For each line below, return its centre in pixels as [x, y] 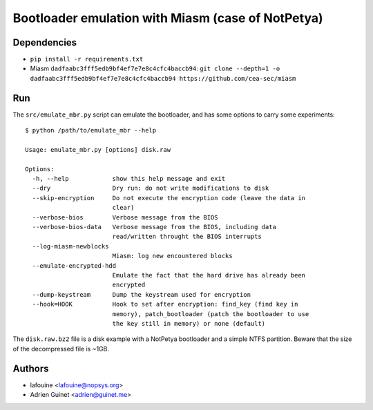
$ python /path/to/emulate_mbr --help [91, 130]
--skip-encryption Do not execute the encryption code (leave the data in [169, 198]
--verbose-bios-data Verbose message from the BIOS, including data [154, 227]
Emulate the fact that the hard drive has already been [209, 275]
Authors [31, 368]
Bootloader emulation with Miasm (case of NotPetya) [168, 18]
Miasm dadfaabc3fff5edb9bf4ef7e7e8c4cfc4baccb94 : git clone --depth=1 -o [155, 68]
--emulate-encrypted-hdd [74, 265]
